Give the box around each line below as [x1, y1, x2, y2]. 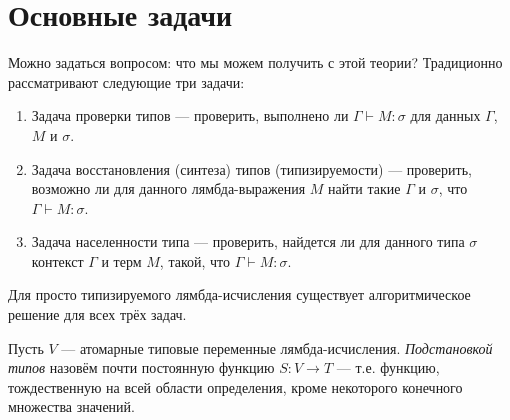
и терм [101, 250, 142, 271]
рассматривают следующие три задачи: [8, 71, 245, 92]
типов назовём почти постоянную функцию [8, 357, 275, 378]
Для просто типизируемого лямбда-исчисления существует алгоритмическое [8, 284, 471, 305]
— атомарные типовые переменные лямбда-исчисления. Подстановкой [61, 337, 493, 358]
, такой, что [159, 250, 231, 271]
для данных [410, 105, 481, 126]
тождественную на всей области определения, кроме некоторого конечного [8, 376, 463, 397]
